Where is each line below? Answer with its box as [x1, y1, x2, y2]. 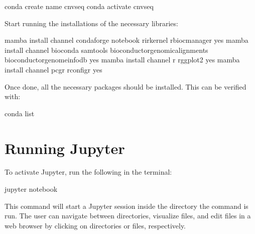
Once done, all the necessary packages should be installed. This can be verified [5, 81, 246, 92]
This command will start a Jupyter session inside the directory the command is [5, 200, 248, 211]
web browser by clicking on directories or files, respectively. [5, 220, 186, 230]
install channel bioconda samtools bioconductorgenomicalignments [5, 44, 208, 55]
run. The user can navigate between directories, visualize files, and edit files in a [5, 210, 251, 221]
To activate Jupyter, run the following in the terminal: [5, 167, 172, 177]
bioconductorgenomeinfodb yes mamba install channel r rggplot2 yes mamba [5, 54, 240, 65]
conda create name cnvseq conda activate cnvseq [5, 1, 154, 11]
